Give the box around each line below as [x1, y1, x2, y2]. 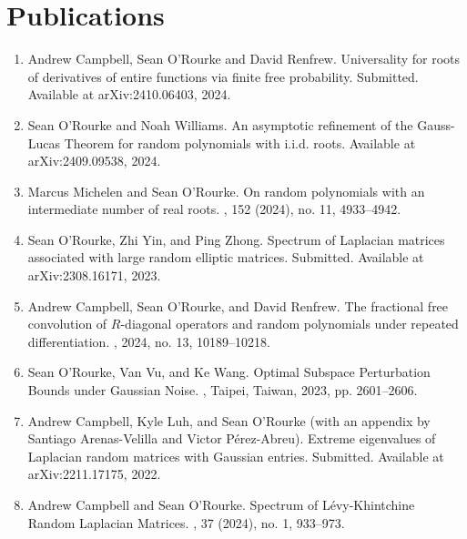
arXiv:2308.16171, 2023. [27, 266, 161, 285]
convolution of [27, 314, 107, 333]
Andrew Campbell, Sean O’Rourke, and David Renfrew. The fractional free [27, 296, 449, 315]
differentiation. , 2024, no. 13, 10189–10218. [27, 331, 270, 351]
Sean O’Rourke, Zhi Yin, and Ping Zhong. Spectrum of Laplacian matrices [27, 229, 445, 249]
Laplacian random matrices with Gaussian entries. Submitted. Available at [27, 446, 444, 465]
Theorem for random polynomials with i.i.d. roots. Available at [64, 133, 416, 152]
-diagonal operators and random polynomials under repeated [120, 314, 459, 333]
